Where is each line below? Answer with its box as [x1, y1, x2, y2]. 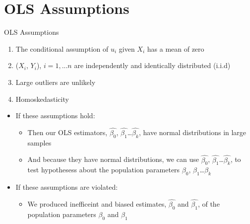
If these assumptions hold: [15, 110, 95, 121]
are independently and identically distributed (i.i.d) [74, 60, 231, 71]
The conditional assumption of [15, 43, 109, 54]
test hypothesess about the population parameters [27, 164, 180, 175]
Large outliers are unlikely [15, 76, 96, 87]
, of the [197, 198, 220, 209]
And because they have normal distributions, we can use [27, 154, 199, 164]
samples [27, 137, 52, 148]
